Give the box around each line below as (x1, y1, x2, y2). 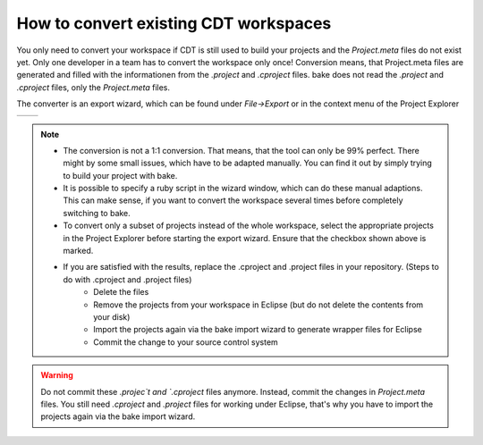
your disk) (93, 311, 131, 322)
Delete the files (93, 287, 149, 298)
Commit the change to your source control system (93, 336, 279, 348)
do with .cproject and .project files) (63, 273, 192, 285)
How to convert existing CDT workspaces (16, 13, 332, 33)
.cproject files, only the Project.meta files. (16, 81, 170, 93)
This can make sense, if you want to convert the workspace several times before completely (63, 195, 403, 206)
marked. (63, 246, 94, 256)
